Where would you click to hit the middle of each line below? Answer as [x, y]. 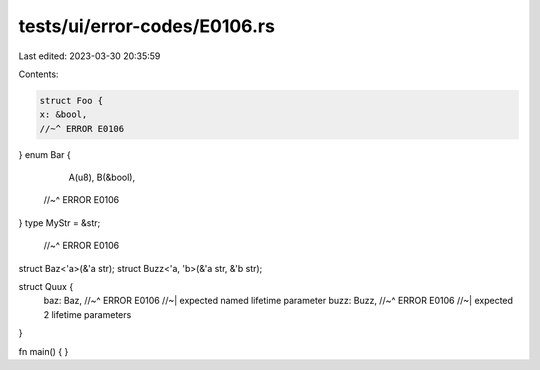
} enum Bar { [45, 154]
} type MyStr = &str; [59, 222]
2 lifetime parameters [87, 314]
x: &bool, [63, 114]
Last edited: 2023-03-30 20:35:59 [89, 56]
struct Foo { [71, 100]
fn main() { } [43, 351]
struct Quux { [46, 287]
